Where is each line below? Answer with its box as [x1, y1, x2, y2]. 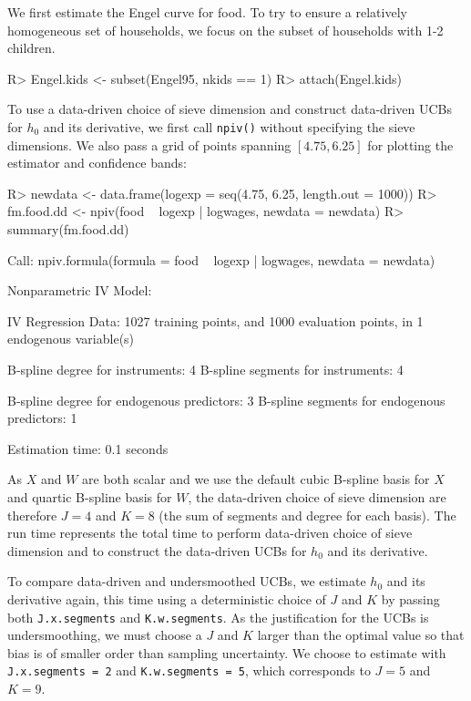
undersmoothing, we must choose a [7, 625, 202, 644]
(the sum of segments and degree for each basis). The [159, 505, 456, 524]
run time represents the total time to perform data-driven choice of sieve [7, 523, 413, 542]
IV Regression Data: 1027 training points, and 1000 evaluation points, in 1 [7, 311, 424, 330]
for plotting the [367, 135, 454, 154]
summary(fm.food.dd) [7, 220, 129, 238]
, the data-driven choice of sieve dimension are [188, 487, 446, 506]
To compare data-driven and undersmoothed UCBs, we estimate [7, 572, 366, 591]
